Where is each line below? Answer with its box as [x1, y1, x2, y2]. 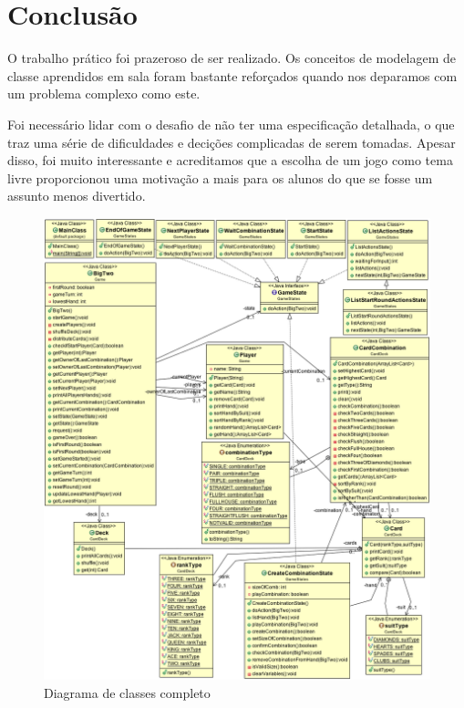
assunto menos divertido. [7, 186, 146, 205]
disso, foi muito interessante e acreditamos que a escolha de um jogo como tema [7, 151, 453, 170]
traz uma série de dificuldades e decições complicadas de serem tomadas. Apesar [7, 132, 456, 151]
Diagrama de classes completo [44, 682, 211, 702]
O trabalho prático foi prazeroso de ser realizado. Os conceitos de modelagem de [7, 48, 457, 68]
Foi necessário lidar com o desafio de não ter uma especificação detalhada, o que [7, 114, 455, 133]
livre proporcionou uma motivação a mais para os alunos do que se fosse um [7, 168, 433, 187]
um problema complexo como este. [7, 84, 201, 103]
